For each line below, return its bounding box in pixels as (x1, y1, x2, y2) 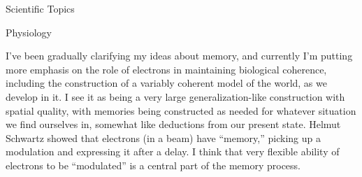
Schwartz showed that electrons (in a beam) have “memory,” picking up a (6, 130, 321, 145)
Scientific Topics (6, 1, 75, 15)
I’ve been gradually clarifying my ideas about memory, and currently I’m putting (6, 48, 353, 63)
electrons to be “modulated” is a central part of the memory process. (6, 157, 301, 172)
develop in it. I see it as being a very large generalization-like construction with (6, 89, 345, 104)
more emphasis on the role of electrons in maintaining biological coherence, (6, 62, 327, 76)
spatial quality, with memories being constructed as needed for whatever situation (6, 103, 356, 118)
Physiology (6, 24, 52, 39)
